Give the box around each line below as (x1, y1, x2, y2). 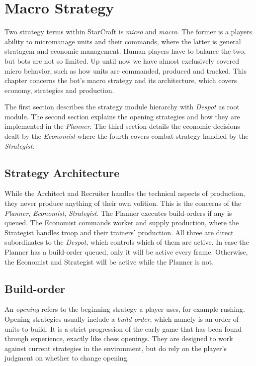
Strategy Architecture (4, 165, 120, 180)
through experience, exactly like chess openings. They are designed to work (4, 333, 233, 344)
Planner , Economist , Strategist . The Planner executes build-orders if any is (4, 207, 232, 218)
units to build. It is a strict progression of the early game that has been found (4, 323, 242, 334)
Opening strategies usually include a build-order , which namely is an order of (4, 314, 239, 324)
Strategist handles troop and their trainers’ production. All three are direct (4, 227, 234, 237)
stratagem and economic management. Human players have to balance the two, (4, 46, 246, 56)
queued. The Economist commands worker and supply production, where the (4, 217, 239, 228)
